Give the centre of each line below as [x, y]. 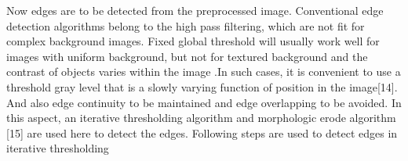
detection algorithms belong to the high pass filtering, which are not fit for [186, 25]
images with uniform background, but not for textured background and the [187, 56]
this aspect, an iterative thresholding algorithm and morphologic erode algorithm [201, 118]
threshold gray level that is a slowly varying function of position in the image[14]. [202, 86]
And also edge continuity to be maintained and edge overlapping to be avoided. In [204, 102]
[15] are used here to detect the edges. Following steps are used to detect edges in [202, 132]
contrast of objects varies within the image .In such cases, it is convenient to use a [204, 72]
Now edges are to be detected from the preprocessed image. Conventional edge [195, 10]
